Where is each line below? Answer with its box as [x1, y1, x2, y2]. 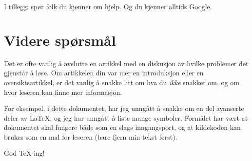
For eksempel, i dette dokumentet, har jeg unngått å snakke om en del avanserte [4, 103, 244, 113]
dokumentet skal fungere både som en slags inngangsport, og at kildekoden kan [4, 122, 241, 132]
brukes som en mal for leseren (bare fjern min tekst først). [4, 131, 177, 142]
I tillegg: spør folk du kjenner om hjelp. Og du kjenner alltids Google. [4, 1, 212, 11]
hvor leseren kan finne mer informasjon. [4, 87, 122, 97]
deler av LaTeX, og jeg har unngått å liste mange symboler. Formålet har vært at [4, 112, 248, 123]
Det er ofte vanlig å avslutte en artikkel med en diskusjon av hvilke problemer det [4, 58, 249, 68]
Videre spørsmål [4, 30, 116, 50]
